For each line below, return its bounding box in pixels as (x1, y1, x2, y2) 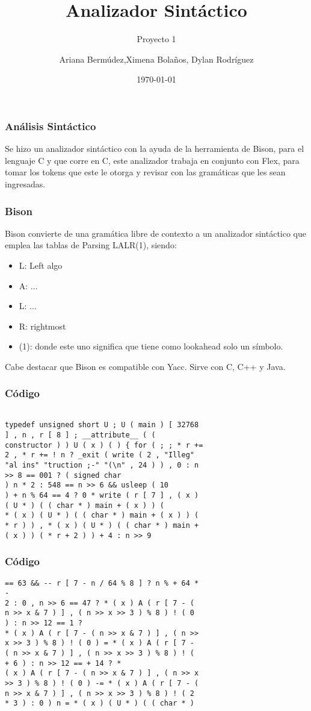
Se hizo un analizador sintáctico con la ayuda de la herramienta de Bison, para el (5, 142, 304, 155)
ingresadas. (5, 177, 46, 190)
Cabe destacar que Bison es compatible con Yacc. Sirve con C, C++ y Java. (5, 360, 286, 372)
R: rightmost (19, 319, 66, 332)
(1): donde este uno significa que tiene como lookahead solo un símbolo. (19, 340, 283, 352)
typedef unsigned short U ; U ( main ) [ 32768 (5, 421, 199, 430)
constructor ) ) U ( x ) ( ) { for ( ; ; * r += (5, 440, 203, 449)
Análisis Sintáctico (5, 118, 96, 133)
